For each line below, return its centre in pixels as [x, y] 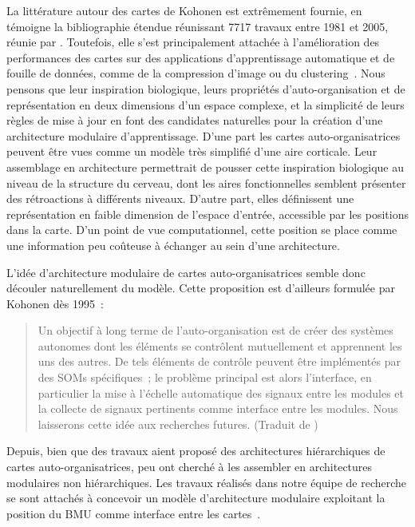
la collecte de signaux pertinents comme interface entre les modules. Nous [218, 408]
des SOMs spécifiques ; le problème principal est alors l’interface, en [205, 377]
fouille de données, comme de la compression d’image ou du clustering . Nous [196, 73]
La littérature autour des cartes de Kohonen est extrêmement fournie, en [184, 10]
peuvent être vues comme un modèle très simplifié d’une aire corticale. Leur [192, 151]
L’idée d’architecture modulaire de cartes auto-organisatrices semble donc [186, 272]
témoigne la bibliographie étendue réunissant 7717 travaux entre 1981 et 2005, [198, 26]
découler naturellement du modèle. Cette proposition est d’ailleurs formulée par [201, 288]
